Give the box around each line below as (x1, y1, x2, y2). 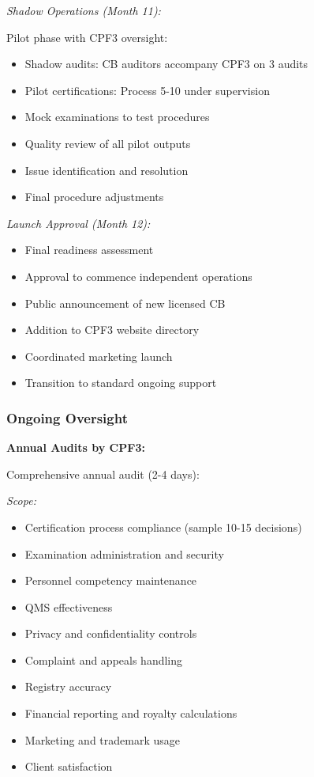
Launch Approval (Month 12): (6, 214, 151, 231)
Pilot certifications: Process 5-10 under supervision (24, 81, 270, 98)
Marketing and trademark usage (24, 731, 181, 748)
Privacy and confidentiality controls (24, 625, 197, 642)
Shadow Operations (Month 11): (6, 2, 161, 18)
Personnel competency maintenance (24, 572, 197, 589)
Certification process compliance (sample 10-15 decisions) (24, 518, 302, 535)
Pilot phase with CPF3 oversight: (6, 28, 168, 45)
